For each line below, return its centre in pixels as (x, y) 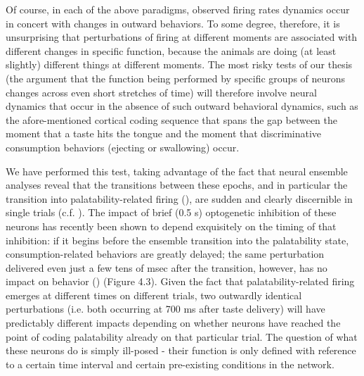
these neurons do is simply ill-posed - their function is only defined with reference (181, 350)
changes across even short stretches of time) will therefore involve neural (161, 92)
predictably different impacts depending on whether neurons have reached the (173, 323)
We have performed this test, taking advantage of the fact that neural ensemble (177, 171)
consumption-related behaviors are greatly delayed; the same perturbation (165, 254)
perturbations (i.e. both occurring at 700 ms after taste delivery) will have (165, 309)
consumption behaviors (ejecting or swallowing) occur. (123, 147)
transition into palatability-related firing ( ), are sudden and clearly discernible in (179, 198)
